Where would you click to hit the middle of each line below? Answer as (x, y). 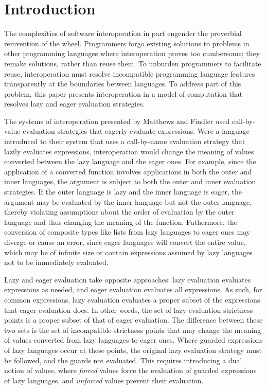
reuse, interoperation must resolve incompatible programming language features (130, 73)
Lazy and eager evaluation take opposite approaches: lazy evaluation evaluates (128, 279)
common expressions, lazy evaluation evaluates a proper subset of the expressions (132, 299)
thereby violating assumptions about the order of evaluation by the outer (119, 212)
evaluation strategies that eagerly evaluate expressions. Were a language (136, 131)
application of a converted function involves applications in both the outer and (128, 171)
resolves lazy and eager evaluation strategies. (75, 104)
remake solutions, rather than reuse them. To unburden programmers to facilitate (133, 63)
